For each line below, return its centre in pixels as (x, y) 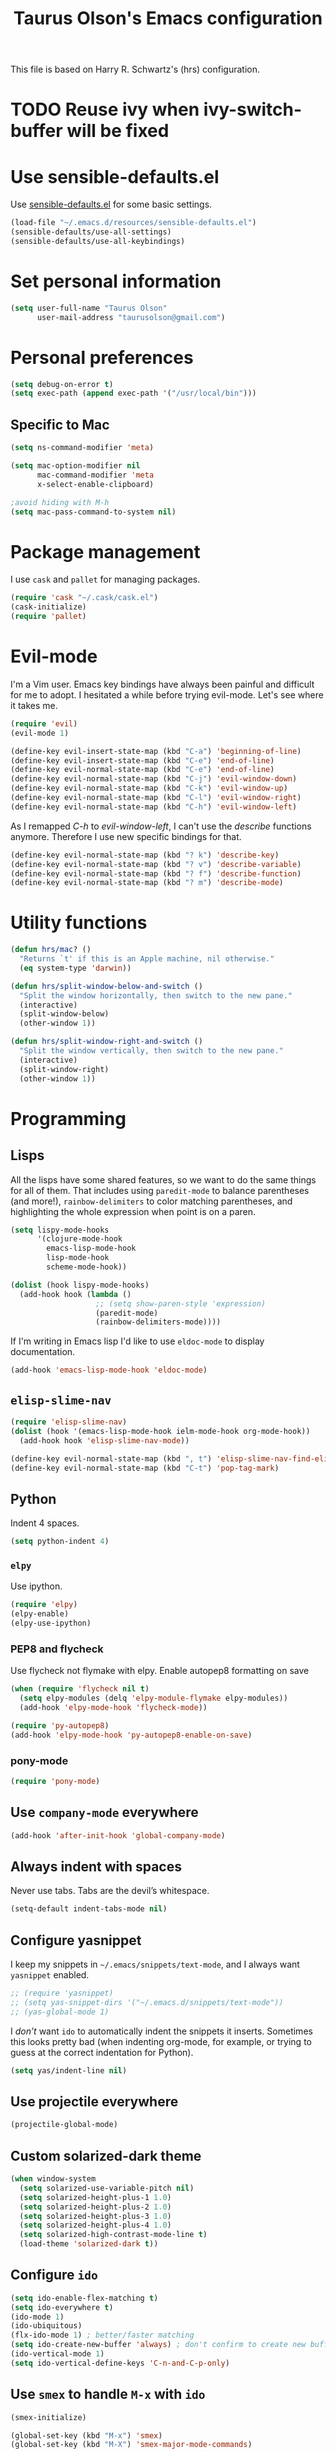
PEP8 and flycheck (57, 1649)
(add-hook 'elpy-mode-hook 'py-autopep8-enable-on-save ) (131, 1735)
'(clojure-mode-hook (79, 1239)
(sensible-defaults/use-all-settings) (91, 232)
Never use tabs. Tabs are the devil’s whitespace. (110, 1891)
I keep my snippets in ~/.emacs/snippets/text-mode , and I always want (155, 1964)
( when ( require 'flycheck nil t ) (80, 1689)
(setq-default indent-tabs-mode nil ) (89, 1909)
